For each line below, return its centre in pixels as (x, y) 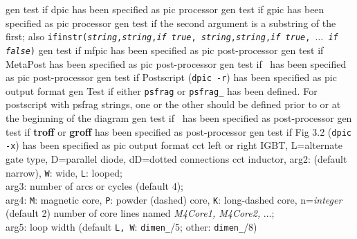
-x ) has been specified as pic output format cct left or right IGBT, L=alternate (174, 145)
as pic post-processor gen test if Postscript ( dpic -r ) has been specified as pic (171, 77)
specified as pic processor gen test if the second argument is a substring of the (171, 23)
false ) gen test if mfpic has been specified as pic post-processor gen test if (165, 50)
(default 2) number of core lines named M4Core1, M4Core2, (133, 213)
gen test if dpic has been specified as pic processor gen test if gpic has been (165, 9)
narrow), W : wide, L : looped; (64, 172)
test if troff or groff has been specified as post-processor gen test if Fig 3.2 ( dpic (178, 131)
